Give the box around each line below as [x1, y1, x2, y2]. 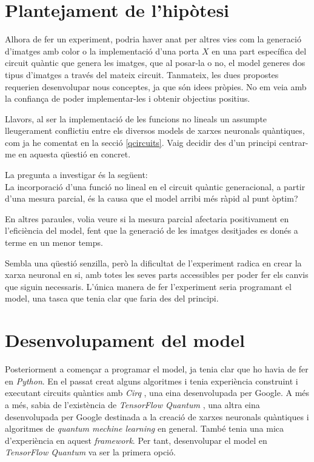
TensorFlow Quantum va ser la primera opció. [5, 446, 176, 458]
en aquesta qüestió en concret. [18, 148, 131, 160]
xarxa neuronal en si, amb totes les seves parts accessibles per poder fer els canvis [5, 268, 309, 281]
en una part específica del [212, 44, 307, 57]
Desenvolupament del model [5, 328, 246, 352]
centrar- [279, 136, 309, 148]
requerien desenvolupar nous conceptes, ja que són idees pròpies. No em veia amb [5, 80, 307, 93]
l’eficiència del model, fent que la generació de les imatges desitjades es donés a [5, 224, 298, 237]
